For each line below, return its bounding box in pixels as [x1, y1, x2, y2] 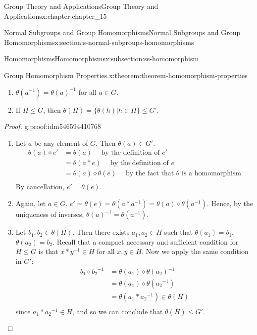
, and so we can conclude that [72, 306, 163, 316]
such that [164, 227, 193, 237]
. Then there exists [72, 227, 130, 237]
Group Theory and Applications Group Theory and [4, 1, 158, 11]
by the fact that [125, 170, 174, 177]
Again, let [15, 198, 46, 209]
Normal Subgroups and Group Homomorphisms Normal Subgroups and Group [4, 27, 241, 38]
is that [38, 246, 58, 256]
